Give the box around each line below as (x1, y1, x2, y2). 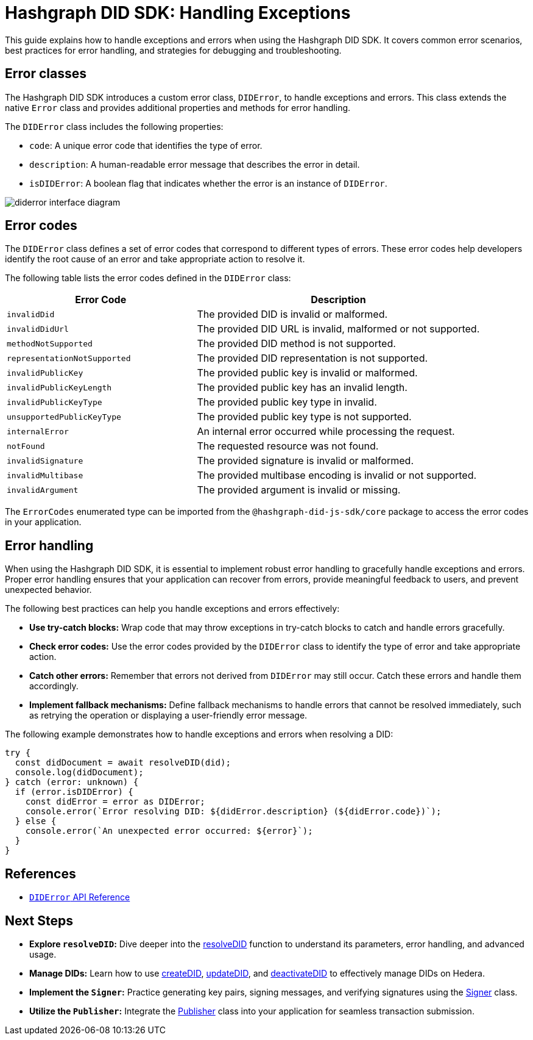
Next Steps (5, 913, 73, 928)
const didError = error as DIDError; (25, 797, 205, 807)
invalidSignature (7, 456, 83, 465)
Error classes (5, 66, 86, 82)
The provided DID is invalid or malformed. (197, 308, 388, 321)
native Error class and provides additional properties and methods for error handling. (5, 102, 351, 113)
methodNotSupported (7, 339, 93, 348)
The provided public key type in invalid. (197, 396, 377, 409)
